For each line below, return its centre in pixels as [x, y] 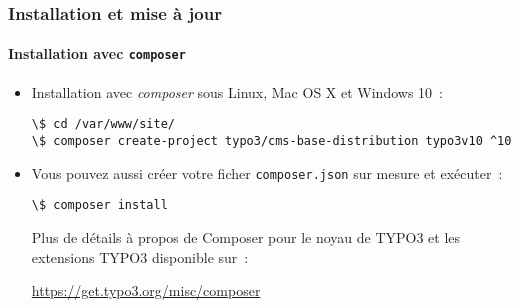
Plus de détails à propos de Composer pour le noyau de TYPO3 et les [246, 236]
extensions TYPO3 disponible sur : [140, 256]
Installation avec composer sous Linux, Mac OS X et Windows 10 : [237, 91]
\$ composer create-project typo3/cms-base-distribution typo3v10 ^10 [271, 140]
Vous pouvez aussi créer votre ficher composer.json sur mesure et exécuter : [267, 172]
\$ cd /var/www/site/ [103, 124]
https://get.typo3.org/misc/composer [146, 290]
